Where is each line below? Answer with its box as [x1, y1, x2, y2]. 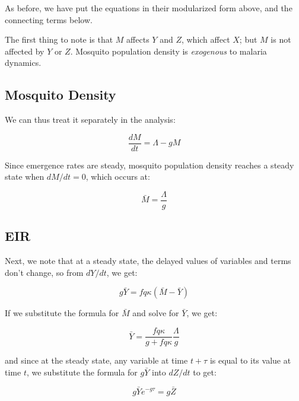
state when [5, 170, 44, 183]
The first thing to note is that [5, 33, 113, 46]
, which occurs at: [85, 170, 150, 183]
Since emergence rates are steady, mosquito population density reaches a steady [5, 158, 294, 171]
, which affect [181, 33, 230, 46]
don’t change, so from [5, 266, 84, 278]
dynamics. [5, 56, 42, 69]
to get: [193, 365, 217, 378]
